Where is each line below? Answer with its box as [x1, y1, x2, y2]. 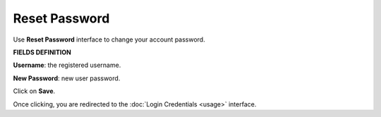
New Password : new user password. [13, 74, 121, 82]
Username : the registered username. [13, 61, 121, 70]
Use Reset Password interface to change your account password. [13, 35, 205, 44]
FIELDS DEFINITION [13, 48, 72, 56]
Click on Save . [13, 87, 56, 95]
